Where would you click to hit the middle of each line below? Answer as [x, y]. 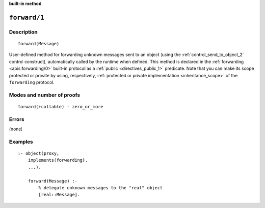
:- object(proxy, [39, 153]
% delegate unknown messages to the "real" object [101, 188]
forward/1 [26, 17]
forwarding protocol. [32, 82]
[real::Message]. [59, 195]
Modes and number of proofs [45, 95]
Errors [17, 119]
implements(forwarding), [58, 160]
